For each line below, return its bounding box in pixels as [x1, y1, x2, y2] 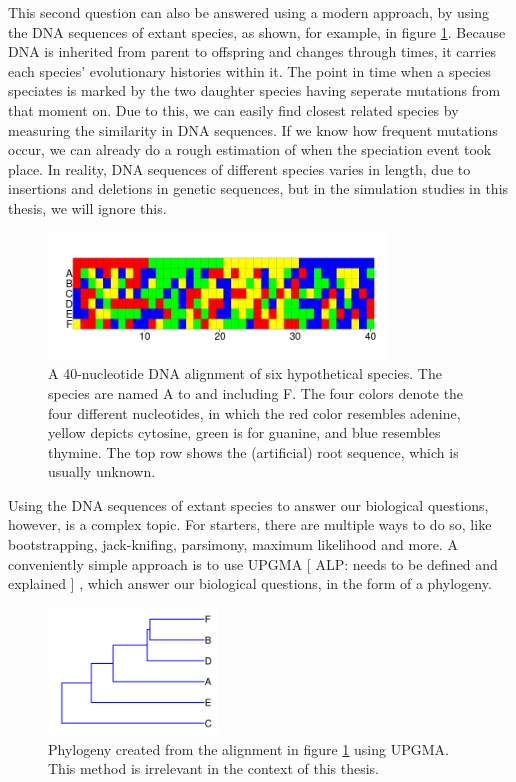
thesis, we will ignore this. [8, 197, 167, 218]
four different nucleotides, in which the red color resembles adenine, [48, 402, 461, 423]
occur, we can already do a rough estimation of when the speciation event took [8, 139, 492, 160]
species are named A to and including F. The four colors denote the [48, 382, 464, 403]
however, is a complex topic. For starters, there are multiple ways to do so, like [8, 514, 492, 535]
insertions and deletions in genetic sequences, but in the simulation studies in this [8, 178, 509, 199]
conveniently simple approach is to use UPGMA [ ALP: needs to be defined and [8, 553, 498, 574]
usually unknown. [48, 461, 156, 482]
